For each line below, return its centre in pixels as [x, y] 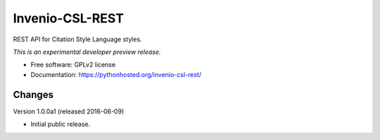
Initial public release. [61, 124]
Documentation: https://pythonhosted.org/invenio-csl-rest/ [116, 74]
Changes [33, 94]
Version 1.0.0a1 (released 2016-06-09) [69, 111]
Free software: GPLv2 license [73, 65]
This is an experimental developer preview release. [87, 52]
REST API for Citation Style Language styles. [77, 39]
